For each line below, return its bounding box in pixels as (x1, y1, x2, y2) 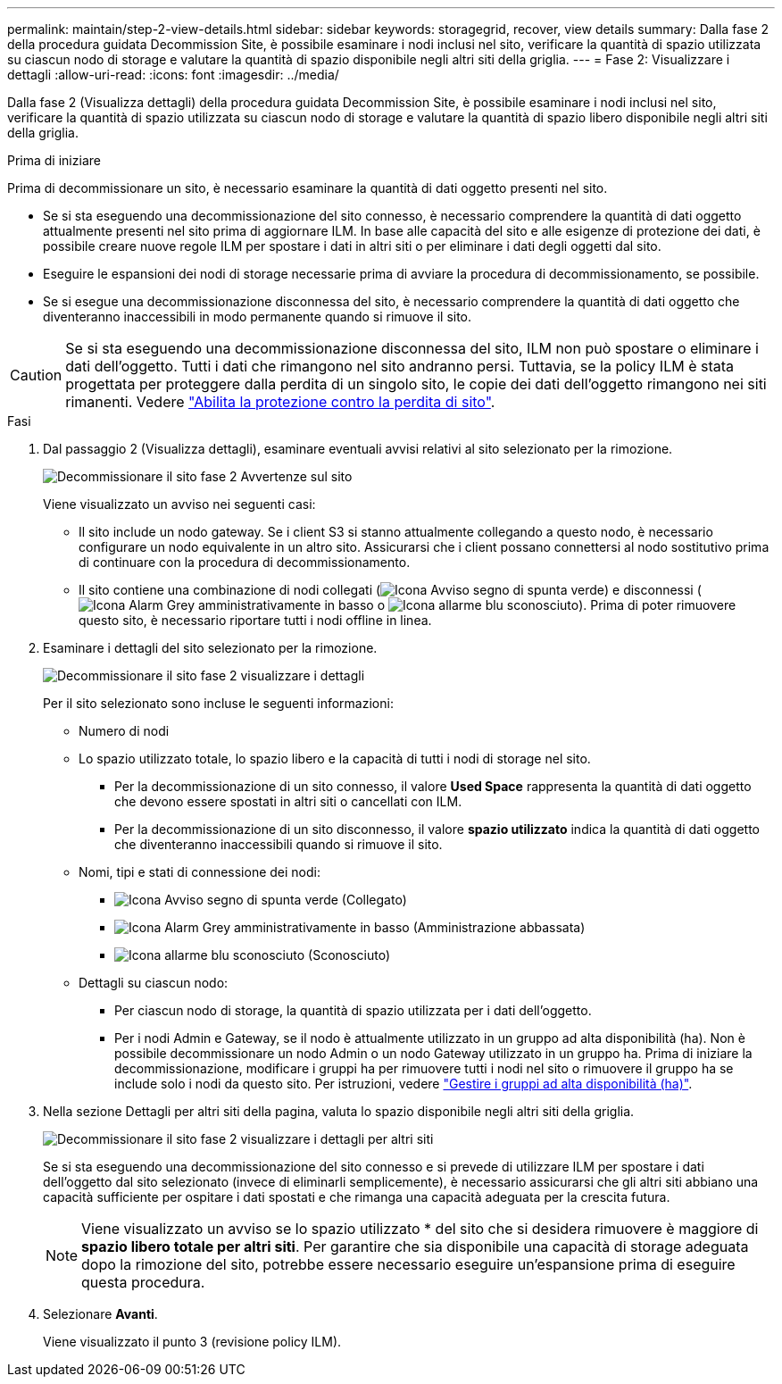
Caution (10, 366, 62, 384)
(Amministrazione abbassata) (412, 920, 586, 935)
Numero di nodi (79, 723, 170, 738)
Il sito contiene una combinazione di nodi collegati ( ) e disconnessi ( (79, 582, 702, 597)
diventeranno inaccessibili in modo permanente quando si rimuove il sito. (43, 309, 472, 324)
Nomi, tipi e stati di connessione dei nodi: (79, 864, 321, 880)
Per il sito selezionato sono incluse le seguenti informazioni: (43, 696, 394, 711)
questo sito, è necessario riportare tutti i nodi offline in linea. (79, 613, 432, 628)
